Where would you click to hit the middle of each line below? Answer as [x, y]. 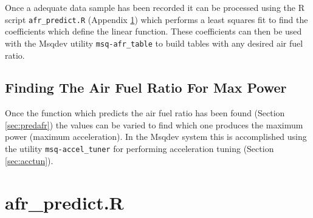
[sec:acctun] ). [29, 160]
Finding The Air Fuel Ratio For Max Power [146, 88]
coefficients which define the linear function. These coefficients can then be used [153, 31]
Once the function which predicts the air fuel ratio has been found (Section [145, 113]
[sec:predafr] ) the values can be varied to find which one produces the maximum [154, 124]
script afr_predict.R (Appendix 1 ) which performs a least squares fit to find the [156, 19]
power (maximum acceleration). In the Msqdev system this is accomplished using [156, 137]
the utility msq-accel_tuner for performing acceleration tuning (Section [139, 149]
